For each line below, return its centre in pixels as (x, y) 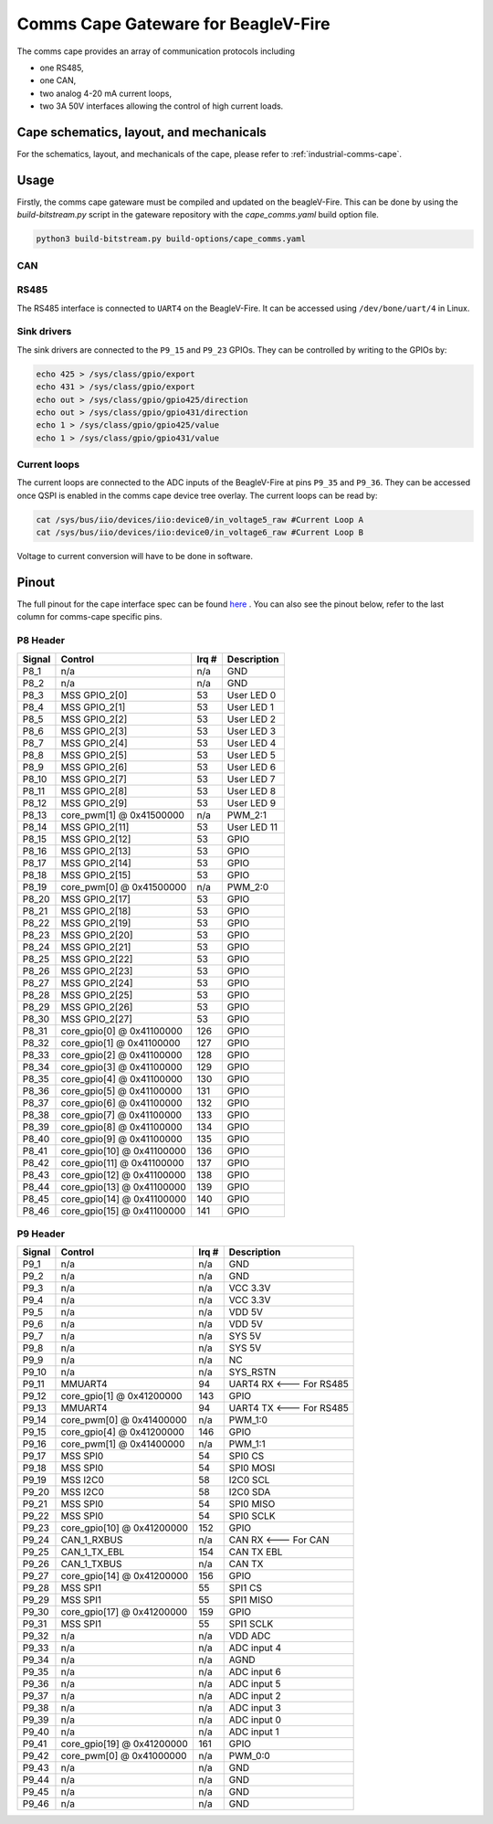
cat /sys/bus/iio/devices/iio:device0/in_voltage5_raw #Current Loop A (200, 520)
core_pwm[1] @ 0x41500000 (122, 815)
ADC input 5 (255, 1684)
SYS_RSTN (252, 1373)
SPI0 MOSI (252, 1469)
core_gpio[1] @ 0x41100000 (121, 1043)
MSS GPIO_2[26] (97, 1007)
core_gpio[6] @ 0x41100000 (121, 1103)
